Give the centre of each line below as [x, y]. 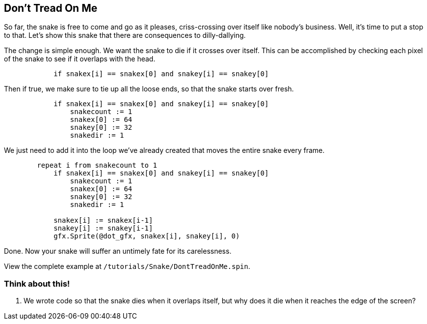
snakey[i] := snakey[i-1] [103, 228]
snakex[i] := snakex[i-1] [103, 221]
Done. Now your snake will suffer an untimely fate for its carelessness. [118, 251]
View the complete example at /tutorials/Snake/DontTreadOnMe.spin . [127, 266]
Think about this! [37, 283]
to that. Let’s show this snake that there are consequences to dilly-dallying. [125, 35]
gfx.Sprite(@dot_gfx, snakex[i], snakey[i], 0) [147, 236]
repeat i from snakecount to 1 [97, 165]
